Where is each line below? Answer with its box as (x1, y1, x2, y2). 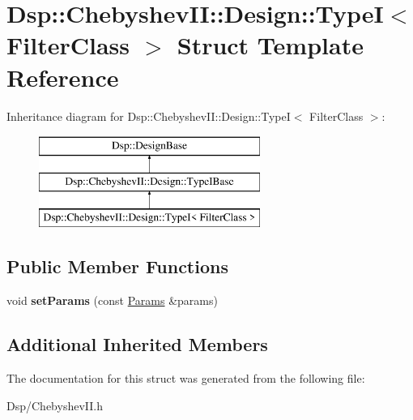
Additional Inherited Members (6, 332, 268, 357)
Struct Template (177, 28, 364, 62)
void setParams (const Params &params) (6, 292, 218, 309)
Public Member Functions (6, 254, 228, 279)
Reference (6, 60, 119, 93)
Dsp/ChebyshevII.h (6, 396, 103, 414)
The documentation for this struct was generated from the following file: (6, 370, 365, 387)
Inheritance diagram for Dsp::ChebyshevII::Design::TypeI (6, 107, 291, 124)
